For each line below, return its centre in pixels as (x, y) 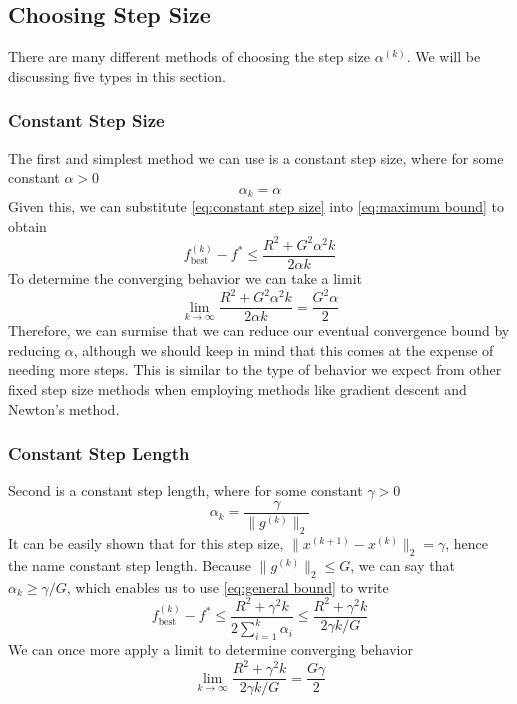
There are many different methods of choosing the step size (189, 56)
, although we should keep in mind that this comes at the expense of (283, 349)
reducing (34, 349)
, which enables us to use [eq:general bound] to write (227, 586)
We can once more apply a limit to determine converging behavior (210, 649)
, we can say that (402, 564)
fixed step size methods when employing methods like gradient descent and (237, 388)
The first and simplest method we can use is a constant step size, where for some (256, 157)
